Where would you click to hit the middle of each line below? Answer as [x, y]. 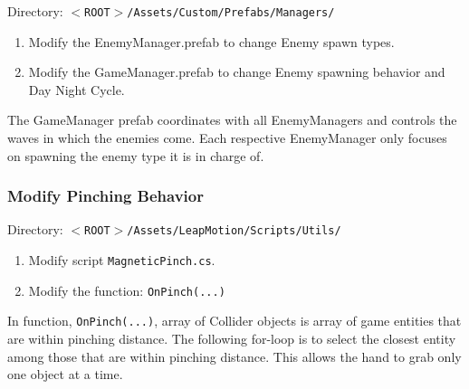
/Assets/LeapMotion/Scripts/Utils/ [234, 231]
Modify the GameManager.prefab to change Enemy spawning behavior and [237, 72]
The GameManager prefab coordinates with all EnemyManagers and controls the [232, 120]
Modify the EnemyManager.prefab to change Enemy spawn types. [211, 41]
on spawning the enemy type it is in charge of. [136, 155]
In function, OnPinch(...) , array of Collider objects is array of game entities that [234, 321]
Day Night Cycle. [77, 89]
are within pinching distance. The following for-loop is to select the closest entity [232, 339]
